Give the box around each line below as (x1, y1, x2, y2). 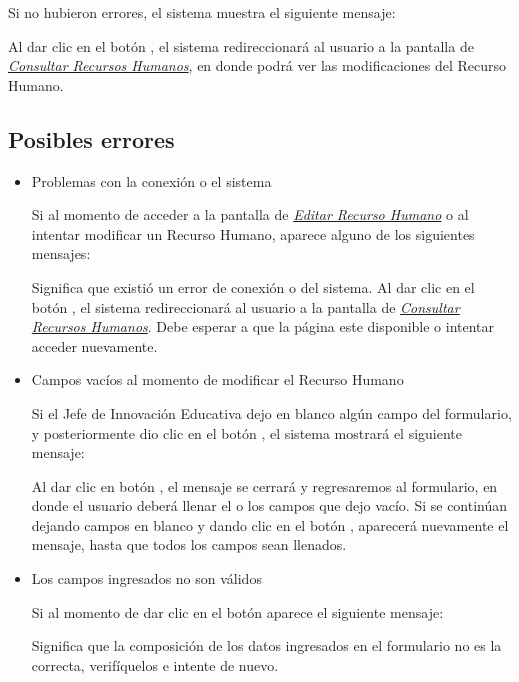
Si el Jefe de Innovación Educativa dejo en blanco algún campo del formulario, (31, 402, 512, 423)
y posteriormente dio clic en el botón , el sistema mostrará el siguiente (31, 422, 463, 443)
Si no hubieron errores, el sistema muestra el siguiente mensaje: (8, 2, 396, 22)
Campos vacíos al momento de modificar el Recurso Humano (31, 369, 404, 390)
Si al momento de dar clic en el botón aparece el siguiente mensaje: (31, 601, 444, 622)
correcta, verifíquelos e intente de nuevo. (31, 654, 279, 675)
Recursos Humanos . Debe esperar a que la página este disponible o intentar (31, 316, 495, 337)
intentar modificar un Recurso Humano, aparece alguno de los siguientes (31, 223, 475, 244)
